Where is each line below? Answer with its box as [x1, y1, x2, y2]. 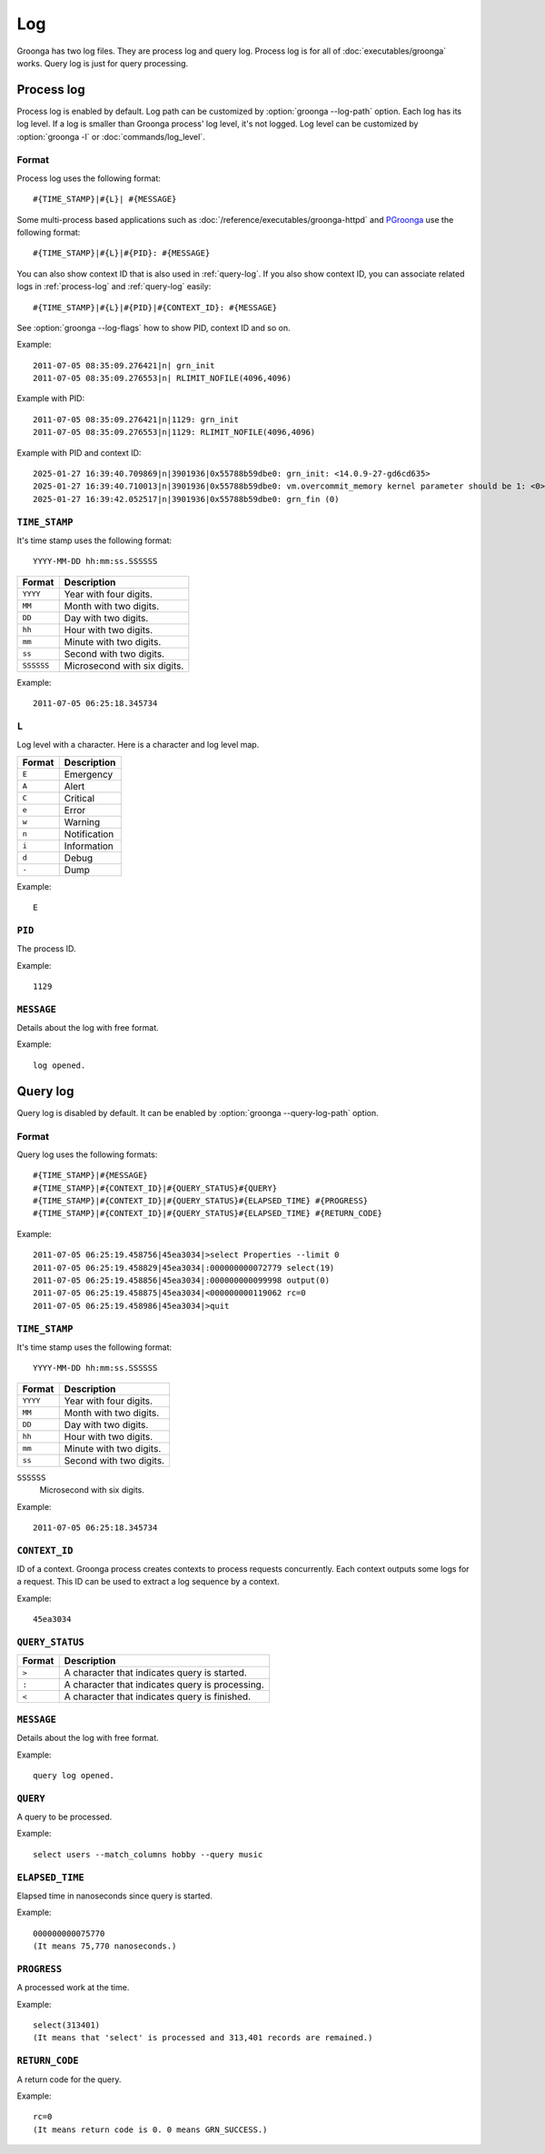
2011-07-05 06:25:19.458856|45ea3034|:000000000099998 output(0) [33, 1275, 331, 1286]
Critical [64, 791, 95, 804]
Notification [64, 828, 114, 840]
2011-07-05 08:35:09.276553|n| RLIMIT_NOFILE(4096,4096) [33, 373, 292, 384]
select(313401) [33, 2020, 101, 2030]
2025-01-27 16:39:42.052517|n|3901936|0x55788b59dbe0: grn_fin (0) [33, 494, 340, 504]
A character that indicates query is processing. [64, 1678, 265, 1691]
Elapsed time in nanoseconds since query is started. [16, 1890, 213, 1901]
